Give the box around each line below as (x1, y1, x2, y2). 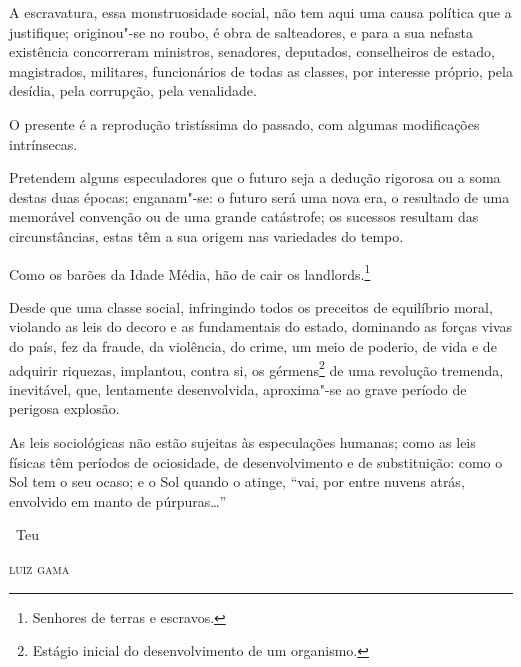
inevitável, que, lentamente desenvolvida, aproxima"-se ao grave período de (9, 378, 467, 399)
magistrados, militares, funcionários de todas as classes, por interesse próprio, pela (9, 60, 513, 81)
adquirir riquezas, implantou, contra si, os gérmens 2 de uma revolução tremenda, (9, 356, 504, 380)
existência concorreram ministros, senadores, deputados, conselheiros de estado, (9, 41, 495, 62)
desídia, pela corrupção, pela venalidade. (9, 80, 257, 101)
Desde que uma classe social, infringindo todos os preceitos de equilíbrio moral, (9, 296, 493, 317)
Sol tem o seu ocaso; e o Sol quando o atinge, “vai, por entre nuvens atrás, (9, 471, 465, 492)
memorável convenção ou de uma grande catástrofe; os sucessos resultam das (9, 206, 479, 227)
